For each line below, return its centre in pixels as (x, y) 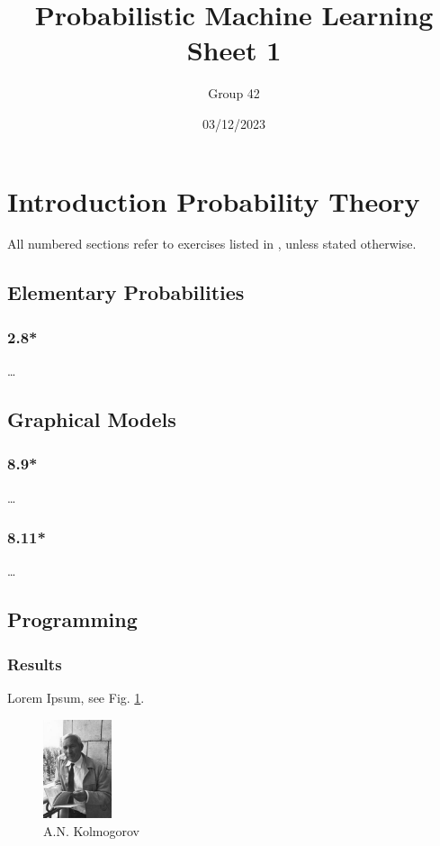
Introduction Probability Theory (214, 200)
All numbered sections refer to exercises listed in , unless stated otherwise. (212, 244)
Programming (72, 619)
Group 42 (234, 93)
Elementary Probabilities (126, 292)
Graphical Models (92, 419)
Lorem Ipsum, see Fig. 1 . (76, 698)
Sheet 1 (234, 50)
